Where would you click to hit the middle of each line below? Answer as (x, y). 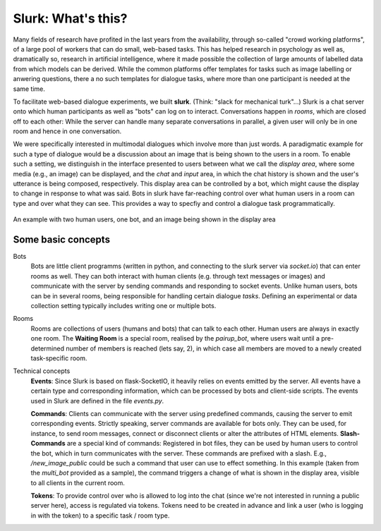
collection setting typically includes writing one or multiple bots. (123, 306)
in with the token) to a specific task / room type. (100, 515)
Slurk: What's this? (70, 18)
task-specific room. (59, 358)
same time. (29, 89)
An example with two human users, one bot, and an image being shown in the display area (144, 219)
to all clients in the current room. (78, 482)
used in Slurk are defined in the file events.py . (97, 401)
